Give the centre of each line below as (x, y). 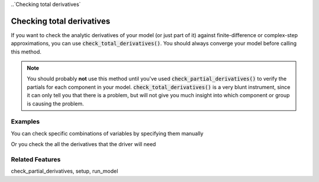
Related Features (36, 159)
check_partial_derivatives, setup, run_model (64, 171)
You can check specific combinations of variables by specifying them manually (107, 133)
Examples (25, 122)
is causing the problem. (55, 104)
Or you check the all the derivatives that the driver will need (84, 144)
